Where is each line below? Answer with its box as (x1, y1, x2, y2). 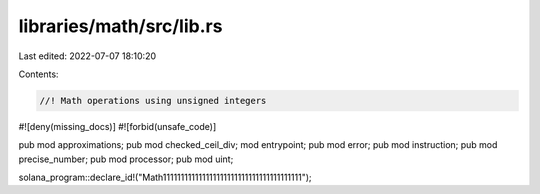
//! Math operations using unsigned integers (39, 95, 267, 106)
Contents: (18, 68, 59, 80)
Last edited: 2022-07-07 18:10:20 (18, 50, 157, 62)
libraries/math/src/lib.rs (18, 15, 223, 37)
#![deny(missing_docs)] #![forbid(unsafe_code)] (18, 120, 217, 132)
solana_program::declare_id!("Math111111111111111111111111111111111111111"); (18, 171, 312, 184)
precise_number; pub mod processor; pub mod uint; (18, 153, 234, 165)
